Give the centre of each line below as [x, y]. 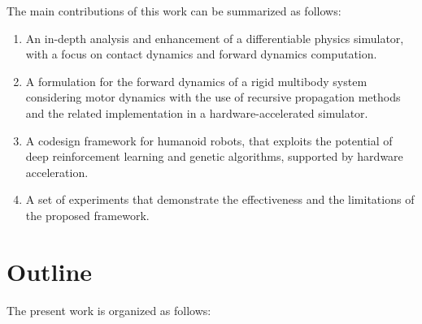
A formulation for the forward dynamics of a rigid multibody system [196, 81]
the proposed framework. [87, 215]
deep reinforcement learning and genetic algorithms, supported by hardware [214, 156]
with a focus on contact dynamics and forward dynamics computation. [201, 54]
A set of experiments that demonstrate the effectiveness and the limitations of [220, 199]
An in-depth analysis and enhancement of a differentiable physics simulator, [215, 38]
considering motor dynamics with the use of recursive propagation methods [213, 97]
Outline [50, 271]
